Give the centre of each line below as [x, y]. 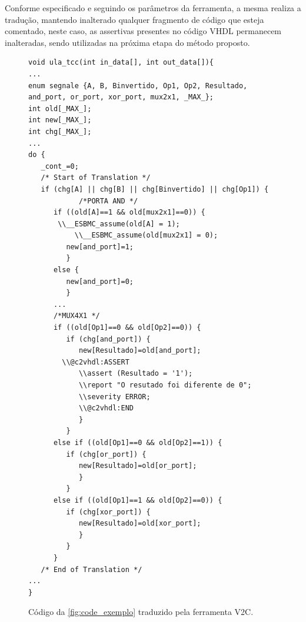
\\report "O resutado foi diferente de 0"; [165, 385]
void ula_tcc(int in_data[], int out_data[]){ [121, 63]
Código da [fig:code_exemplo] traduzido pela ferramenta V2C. [141, 612]
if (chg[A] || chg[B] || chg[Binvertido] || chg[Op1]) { [155, 189]
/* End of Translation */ [92, 569]
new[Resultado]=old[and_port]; [140, 351]
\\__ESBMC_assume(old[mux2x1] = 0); [146, 235]
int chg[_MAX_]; [60, 131]
